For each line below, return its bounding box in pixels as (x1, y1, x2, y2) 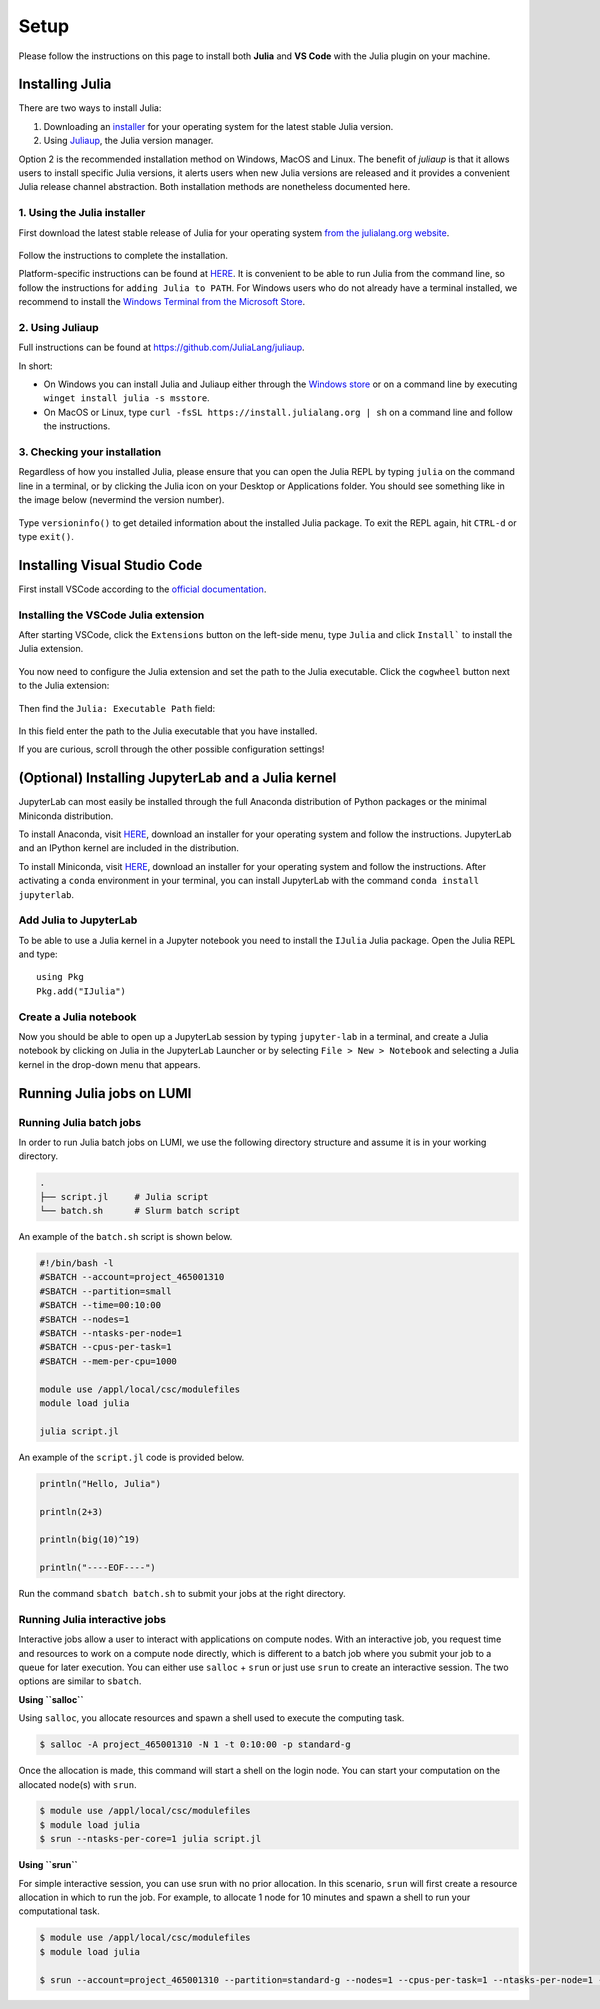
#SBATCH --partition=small (39, 1285, 172, 1297)
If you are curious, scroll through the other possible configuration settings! (18, 743, 325, 755)
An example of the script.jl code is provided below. (18, 1451, 245, 1463)
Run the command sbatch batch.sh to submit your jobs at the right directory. (18, 1588, 347, 1600)
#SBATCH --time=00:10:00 (39, 1300, 162, 1311)
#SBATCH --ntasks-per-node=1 (39, 1328, 183, 1339)
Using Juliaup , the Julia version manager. (43, 135, 214, 147)
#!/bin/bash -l (39, 1258, 114, 1269)
